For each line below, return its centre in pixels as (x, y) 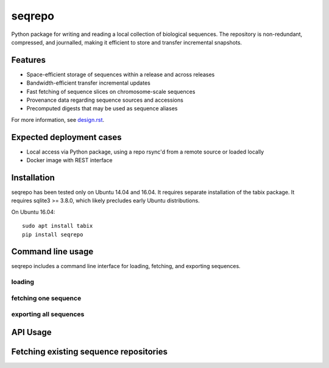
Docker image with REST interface (69, 160)
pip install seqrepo (53, 234)
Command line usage (52, 252)
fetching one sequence (46, 298)
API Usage (31, 332)
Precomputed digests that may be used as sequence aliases (102, 108)
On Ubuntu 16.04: (33, 212)
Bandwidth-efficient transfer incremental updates (88, 83)
